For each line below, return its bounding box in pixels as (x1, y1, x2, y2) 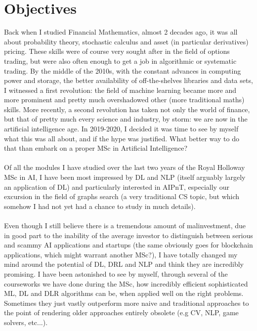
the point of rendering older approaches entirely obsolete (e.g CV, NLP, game (4, 307, 239, 318)
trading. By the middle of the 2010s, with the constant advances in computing (4, 65, 241, 76)
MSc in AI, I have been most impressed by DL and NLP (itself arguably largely (4, 172, 246, 182)
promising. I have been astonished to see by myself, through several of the (4, 268, 228, 279)
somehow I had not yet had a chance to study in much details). (4, 201, 196, 211)
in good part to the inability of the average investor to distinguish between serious (4, 230, 253, 240)
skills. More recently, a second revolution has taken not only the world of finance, (4, 104, 250, 114)
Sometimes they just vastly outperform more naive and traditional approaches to (4, 297, 249, 308)
